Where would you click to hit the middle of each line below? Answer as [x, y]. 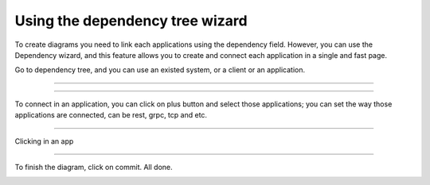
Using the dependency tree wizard [131, 21]
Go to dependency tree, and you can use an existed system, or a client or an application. [160, 70]
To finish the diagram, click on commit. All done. [94, 167]
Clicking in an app [44, 141]
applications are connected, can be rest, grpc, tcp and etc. [111, 115]
